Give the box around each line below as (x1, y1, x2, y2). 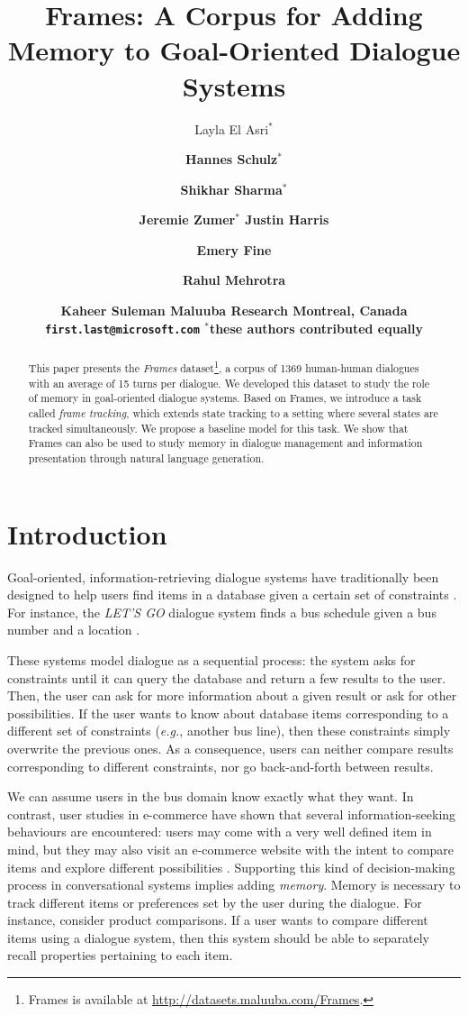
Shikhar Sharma (180, 179, 283, 198)
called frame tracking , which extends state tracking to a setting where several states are (28, 406, 438, 421)
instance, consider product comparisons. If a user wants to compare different (7, 910, 428, 929)
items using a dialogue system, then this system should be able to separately (7, 928, 429, 946)
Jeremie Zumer (139, 210, 236, 229)
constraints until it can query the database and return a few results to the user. (7, 668, 446, 687)
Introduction (7, 515, 167, 552)
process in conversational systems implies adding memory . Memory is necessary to (7, 875, 461, 894)
